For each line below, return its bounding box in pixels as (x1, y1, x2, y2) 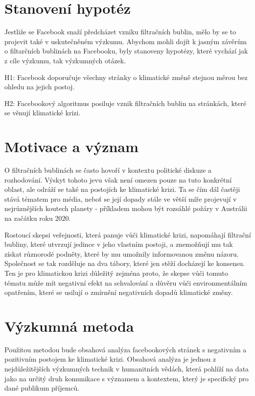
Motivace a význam (4, 136, 139, 157)
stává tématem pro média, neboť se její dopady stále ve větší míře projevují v (4, 193, 237, 204)
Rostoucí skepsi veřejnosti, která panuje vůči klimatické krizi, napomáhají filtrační (4, 229, 251, 239)
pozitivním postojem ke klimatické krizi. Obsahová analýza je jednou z (4, 354, 216, 364)
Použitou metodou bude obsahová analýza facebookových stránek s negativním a (4, 344, 247, 354)
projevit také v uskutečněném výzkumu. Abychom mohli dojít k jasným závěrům (4, 36, 247, 46)
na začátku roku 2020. (4, 212, 71, 223)
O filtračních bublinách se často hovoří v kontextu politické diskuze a (4, 165, 212, 175)
